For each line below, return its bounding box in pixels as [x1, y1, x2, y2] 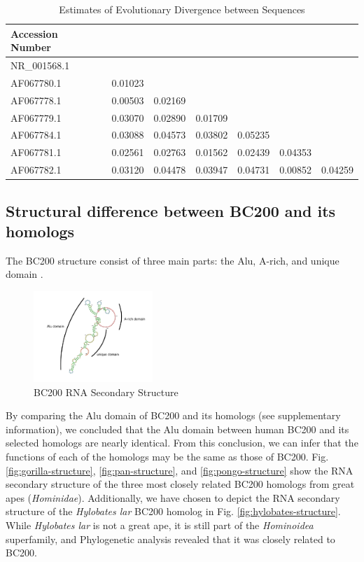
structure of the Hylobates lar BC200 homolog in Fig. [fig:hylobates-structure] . [6, 504, 341, 519]
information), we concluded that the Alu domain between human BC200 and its [6, 421, 349, 436]
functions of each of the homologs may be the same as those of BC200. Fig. [6, 449, 329, 463]
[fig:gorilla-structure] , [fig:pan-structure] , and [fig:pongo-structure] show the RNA [6, 463, 353, 477]
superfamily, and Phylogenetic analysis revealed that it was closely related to [6, 531, 335, 546]
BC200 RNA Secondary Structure [34, 384, 178, 399]
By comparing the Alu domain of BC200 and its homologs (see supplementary [6, 408, 341, 423]
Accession [10, 26, 58, 41]
